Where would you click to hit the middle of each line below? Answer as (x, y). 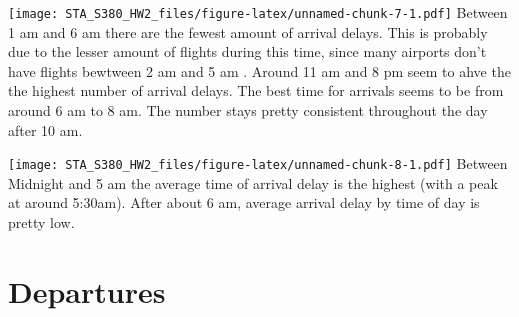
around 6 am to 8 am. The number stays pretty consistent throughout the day (248, 110)
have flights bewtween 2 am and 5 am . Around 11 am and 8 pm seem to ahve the (259, 70)
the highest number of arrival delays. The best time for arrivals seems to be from (256, 90)
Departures (87, 290)
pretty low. (41, 222)
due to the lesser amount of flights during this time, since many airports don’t (247, 51)
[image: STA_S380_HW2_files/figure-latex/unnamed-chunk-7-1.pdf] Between (258, 12)
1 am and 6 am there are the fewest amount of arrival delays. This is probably (248, 31)
